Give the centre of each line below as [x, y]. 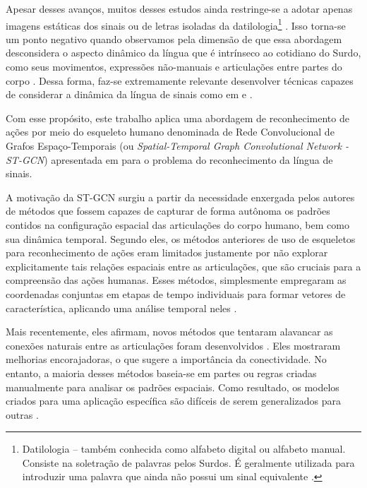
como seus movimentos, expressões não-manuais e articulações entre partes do [174, 67]
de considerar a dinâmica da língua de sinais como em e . [129, 94]
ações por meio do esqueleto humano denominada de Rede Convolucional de [170, 132]
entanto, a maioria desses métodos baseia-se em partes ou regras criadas [161, 373]
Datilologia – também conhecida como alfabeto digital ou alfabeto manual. [184, 449]
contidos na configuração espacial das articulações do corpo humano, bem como [178, 224]
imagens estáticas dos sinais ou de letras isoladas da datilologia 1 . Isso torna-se [176, 24]
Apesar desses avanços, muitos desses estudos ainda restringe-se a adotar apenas [179, 8]
